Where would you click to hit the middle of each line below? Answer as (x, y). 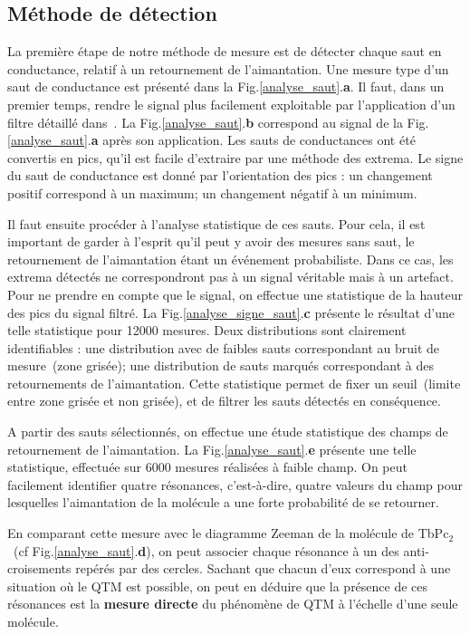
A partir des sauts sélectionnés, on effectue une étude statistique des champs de (228, 432)
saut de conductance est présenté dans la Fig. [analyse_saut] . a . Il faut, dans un (226, 86)
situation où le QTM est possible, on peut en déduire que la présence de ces (218, 586)
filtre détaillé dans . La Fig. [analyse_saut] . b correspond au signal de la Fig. (218, 122)
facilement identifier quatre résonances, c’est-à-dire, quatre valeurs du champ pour (235, 484)
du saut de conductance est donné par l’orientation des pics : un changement (220, 175)
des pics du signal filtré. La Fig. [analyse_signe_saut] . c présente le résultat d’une (231, 312)
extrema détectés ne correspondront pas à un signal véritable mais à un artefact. (230, 277)
